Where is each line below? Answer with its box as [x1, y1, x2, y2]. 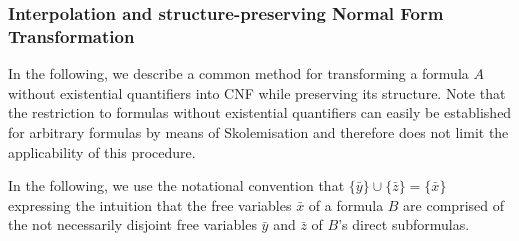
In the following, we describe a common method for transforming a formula [8, 63, 469, 84]
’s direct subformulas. [338, 214, 470, 235]
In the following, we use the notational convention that [8, 175, 345, 196]
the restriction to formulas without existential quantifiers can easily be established [8, 102, 512, 123]
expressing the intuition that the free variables [8, 194, 292, 215]
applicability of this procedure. [8, 141, 196, 162]
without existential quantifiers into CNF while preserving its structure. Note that [8, 82, 506, 103]
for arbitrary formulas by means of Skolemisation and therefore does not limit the [8, 121, 509, 142]
